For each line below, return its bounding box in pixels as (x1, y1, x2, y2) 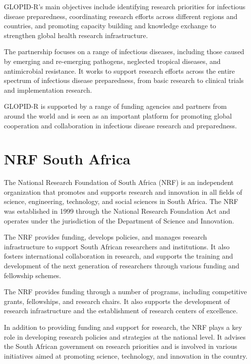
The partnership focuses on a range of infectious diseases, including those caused (4, 46, 245, 57)
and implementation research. (4, 84, 92, 95)
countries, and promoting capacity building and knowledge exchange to (4, 20, 216, 31)
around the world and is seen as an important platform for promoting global (4, 110, 232, 121)
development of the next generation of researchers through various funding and (4, 261, 240, 270)
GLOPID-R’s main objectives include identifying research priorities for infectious (4, 1, 246, 11)
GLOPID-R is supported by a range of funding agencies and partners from (4, 101, 227, 111)
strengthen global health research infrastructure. (4, 30, 148, 40)
